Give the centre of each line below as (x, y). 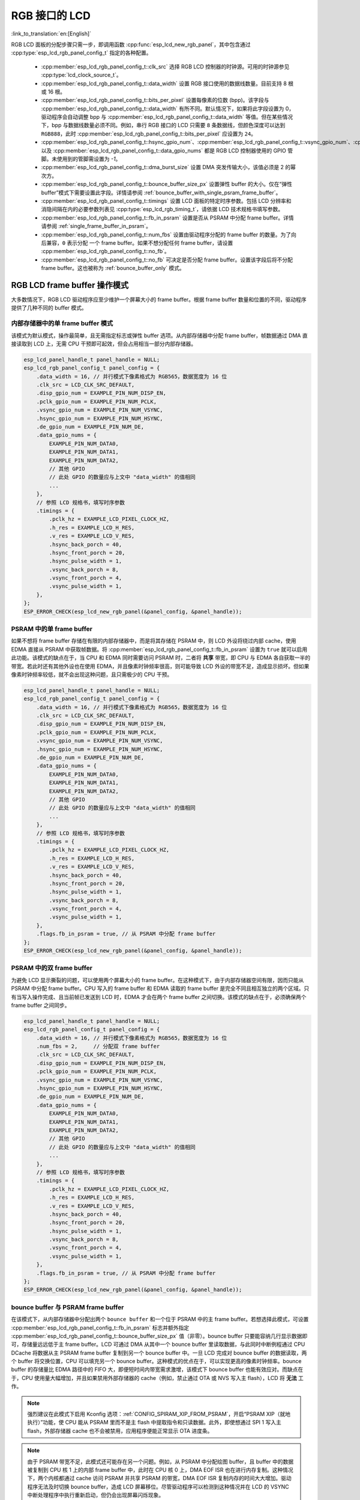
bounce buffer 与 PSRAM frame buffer (67, 1307)
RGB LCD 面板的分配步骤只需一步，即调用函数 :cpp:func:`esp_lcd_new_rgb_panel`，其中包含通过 (131, 44)
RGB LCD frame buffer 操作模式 (70, 285)
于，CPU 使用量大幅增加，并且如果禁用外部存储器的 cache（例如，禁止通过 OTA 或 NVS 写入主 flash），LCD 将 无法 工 (157, 1378)
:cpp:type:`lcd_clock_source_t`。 (82, 75)
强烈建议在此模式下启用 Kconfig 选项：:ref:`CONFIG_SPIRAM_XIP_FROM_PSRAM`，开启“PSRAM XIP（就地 (159, 1414)
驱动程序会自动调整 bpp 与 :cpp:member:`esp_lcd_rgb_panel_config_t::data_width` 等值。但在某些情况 (167, 117)
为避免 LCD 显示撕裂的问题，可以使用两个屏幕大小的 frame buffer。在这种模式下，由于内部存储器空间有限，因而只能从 (157, 980)
